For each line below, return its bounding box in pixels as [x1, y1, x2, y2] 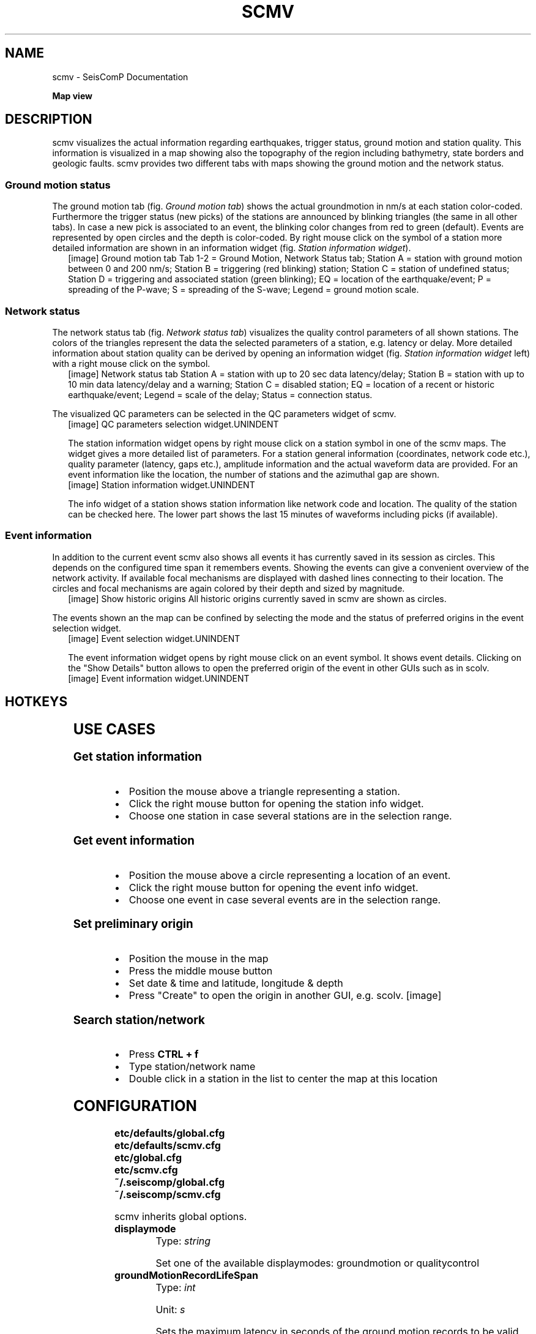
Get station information [73, 750, 202, 764]
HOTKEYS [5, 694, 68, 710]
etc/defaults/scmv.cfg [114, 1139, 221, 1152]
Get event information [73, 833, 195, 848]
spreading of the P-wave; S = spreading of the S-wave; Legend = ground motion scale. [68, 284, 419, 295]
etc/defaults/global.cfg [114, 1127, 225, 1140]
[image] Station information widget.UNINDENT [68, 479, 255, 490]
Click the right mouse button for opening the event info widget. [128, 881, 419, 894]
